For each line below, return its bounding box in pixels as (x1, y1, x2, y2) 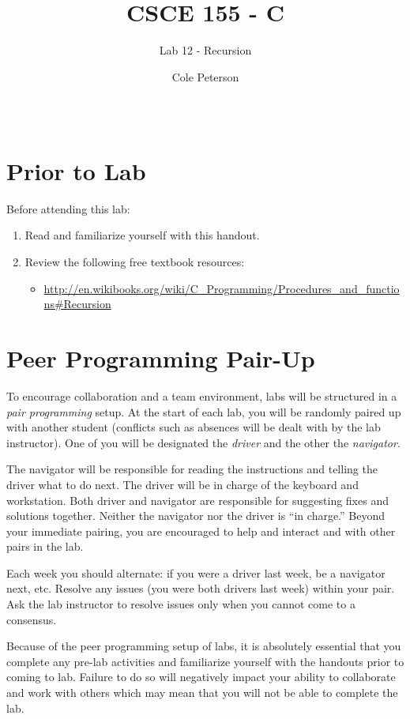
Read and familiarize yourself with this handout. (24, 227, 260, 243)
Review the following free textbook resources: (24, 254, 245, 270)
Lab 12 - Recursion (159, 42, 252, 58)
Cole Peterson (171, 68, 239, 85)
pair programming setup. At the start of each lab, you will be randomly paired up (6, 403, 401, 420)
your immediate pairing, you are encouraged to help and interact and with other (6, 522, 396, 539)
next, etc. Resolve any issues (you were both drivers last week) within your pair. (6, 580, 395, 597)
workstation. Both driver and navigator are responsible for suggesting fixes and (6, 491, 389, 508)
